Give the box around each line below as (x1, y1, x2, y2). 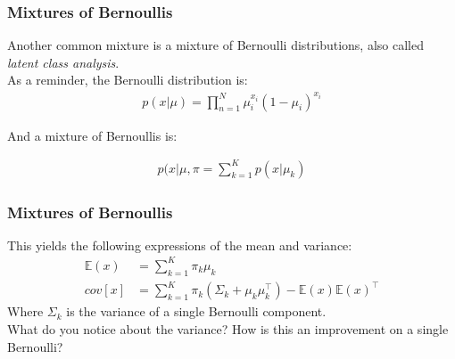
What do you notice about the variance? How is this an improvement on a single (7, 319, 449, 338)
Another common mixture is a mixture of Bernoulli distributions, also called (7, 36, 424, 54)
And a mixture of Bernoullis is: (7, 126, 178, 144)
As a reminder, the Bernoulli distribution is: (7, 70, 248, 89)
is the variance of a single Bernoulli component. (66, 302, 327, 321)
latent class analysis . (7, 53, 120, 71)
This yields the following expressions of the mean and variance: (7, 235, 352, 254)
